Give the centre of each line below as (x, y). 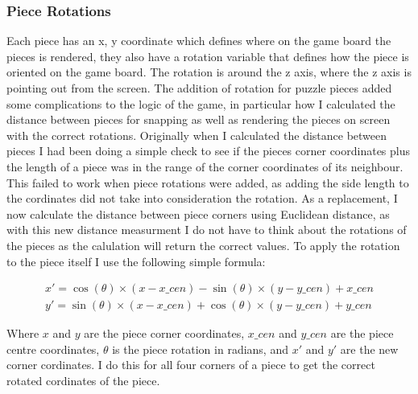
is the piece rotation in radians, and (200, 349)
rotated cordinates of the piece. (83, 380)
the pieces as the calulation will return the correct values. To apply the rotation (203, 245)
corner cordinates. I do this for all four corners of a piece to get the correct (191, 365)
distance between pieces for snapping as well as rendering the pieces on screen (199, 119)
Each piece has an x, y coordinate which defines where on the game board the (199, 41)
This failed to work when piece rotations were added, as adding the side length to (208, 182)
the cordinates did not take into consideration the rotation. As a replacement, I (202, 198)
